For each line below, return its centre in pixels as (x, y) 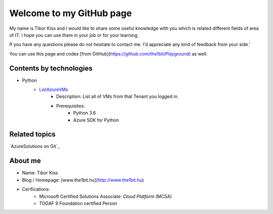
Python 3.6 (85, 113)
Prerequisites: (71, 105)
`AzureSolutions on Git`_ (35, 146)
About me (25, 161)
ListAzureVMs (54, 90)
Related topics (32, 135)
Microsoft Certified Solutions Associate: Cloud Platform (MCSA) (105, 196)
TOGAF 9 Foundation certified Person (78, 203)
